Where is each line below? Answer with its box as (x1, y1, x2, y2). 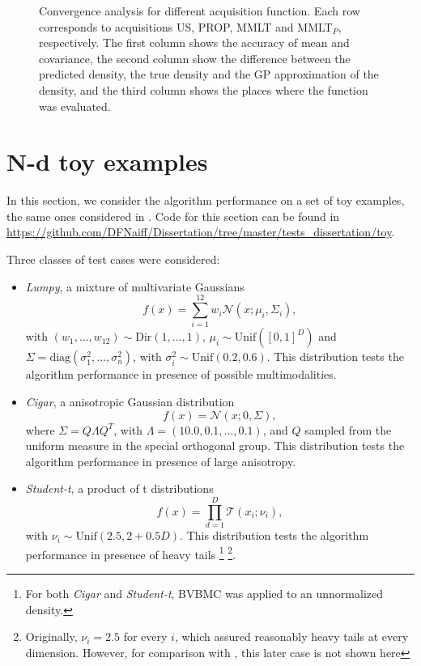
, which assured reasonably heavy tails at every (174, 628, 409, 645)
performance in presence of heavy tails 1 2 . (25, 543, 236, 562)
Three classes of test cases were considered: (6, 251, 220, 268)
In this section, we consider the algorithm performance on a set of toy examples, (6, 192, 405, 209)
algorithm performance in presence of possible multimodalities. (25, 366, 337, 383)
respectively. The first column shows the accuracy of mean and (39, 34, 350, 51)
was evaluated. (39, 97, 111, 114)
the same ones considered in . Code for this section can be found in (6, 207, 340, 224)
